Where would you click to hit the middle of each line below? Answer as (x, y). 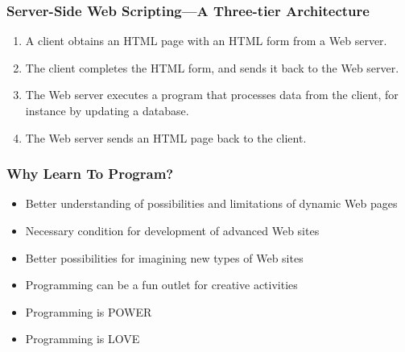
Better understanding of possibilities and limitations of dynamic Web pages (211, 203)
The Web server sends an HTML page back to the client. (166, 137)
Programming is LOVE (83, 339)
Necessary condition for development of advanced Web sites (172, 230)
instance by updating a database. (107, 110)
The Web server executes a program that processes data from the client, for (212, 95)
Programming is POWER (89, 311)
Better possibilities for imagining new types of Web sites (164, 257)
